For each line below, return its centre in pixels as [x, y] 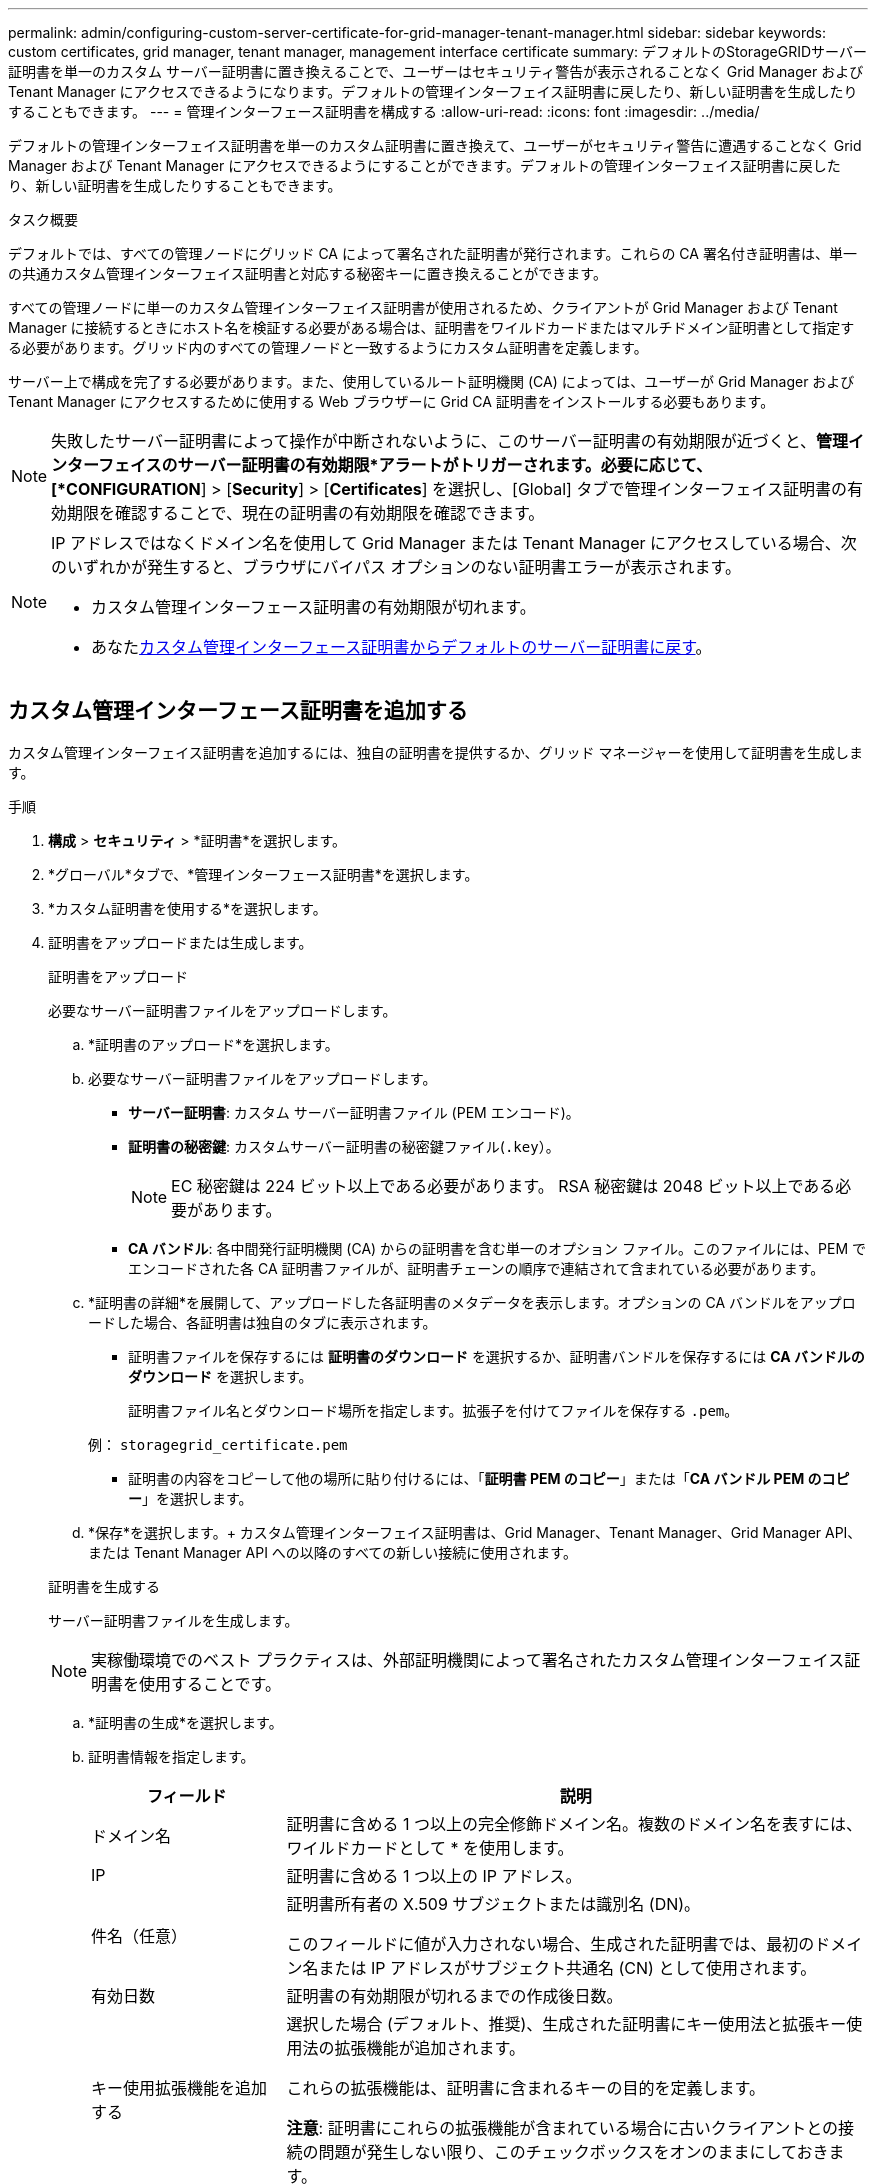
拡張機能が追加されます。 [429, 2047]
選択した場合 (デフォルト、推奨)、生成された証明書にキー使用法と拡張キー [566, 2023]
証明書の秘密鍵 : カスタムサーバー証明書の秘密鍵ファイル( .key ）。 [344, 1146]
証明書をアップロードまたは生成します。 [180, 942]
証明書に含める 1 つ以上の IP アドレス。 [434, 1875]
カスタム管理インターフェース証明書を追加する [238, 711]
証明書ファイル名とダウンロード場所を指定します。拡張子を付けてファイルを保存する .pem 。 [433, 1410]
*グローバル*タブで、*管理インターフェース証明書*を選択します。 [263, 874]
